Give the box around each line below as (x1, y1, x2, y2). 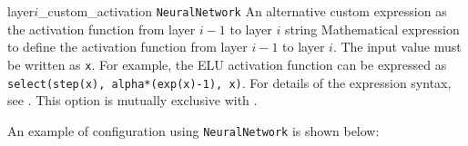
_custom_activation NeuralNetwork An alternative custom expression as (38, 2, 447, 20)
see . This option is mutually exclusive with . (7, 91, 258, 110)
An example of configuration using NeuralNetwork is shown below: (7, 121, 380, 140)
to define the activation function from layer (7, 37, 248, 56)
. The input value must (332, 37, 462, 56)
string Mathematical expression (285, 19, 460, 38)
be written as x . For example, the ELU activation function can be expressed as (7, 54, 447, 73)
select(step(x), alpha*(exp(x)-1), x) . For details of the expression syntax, (7, 73, 452, 92)
